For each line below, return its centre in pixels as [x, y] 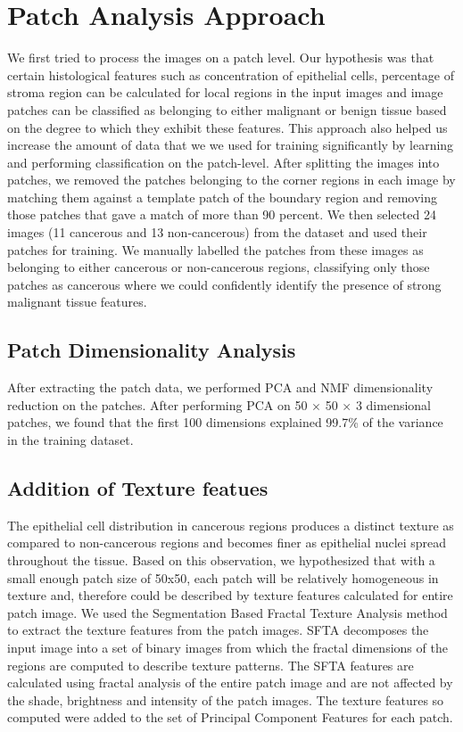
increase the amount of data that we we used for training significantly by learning [231, 145]
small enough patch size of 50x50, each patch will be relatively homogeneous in [223, 577]
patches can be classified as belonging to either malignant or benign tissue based [227, 109]
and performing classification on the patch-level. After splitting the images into [223, 162]
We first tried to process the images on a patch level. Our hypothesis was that [221, 58]
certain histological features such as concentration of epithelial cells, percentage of [231, 74]
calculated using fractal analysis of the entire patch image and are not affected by [230, 683]
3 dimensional [393, 404]
